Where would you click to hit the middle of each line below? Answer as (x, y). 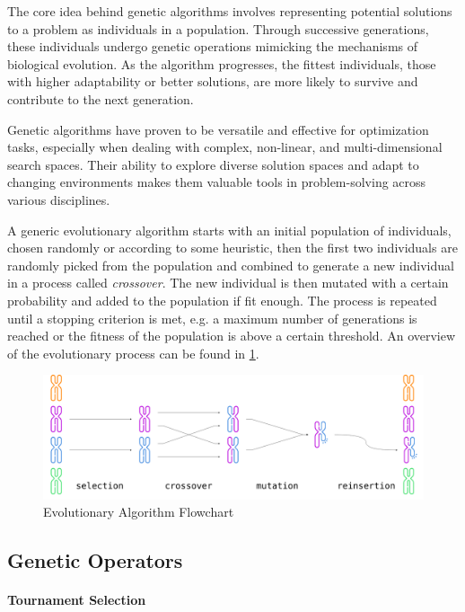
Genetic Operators (95, 560)
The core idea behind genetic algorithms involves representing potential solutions (230, 11)
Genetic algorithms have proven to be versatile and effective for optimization (218, 129)
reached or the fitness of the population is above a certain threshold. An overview (232, 336)
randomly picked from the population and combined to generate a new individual (231, 265)
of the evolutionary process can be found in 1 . (133, 353)
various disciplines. (59, 199)
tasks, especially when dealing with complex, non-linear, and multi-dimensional (225, 147)
